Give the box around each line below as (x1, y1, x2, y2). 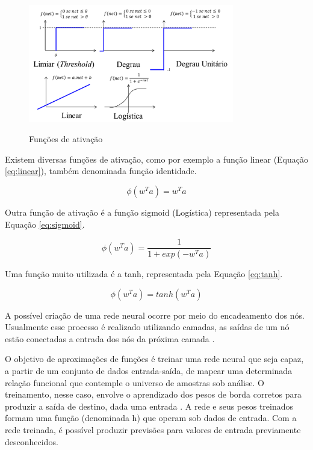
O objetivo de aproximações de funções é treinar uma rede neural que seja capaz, (5, 352, 304, 365)
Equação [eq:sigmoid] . (5, 217, 85, 230)
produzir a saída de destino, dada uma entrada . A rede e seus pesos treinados (5, 399, 294, 412)
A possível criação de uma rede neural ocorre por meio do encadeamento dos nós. (5, 308, 305, 321)
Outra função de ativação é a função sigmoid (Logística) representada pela (5, 205, 279, 218)
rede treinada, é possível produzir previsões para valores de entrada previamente (5, 423, 301, 436)
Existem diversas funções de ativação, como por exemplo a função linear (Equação (5, 152, 309, 165)
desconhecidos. (5, 435, 58, 448)
